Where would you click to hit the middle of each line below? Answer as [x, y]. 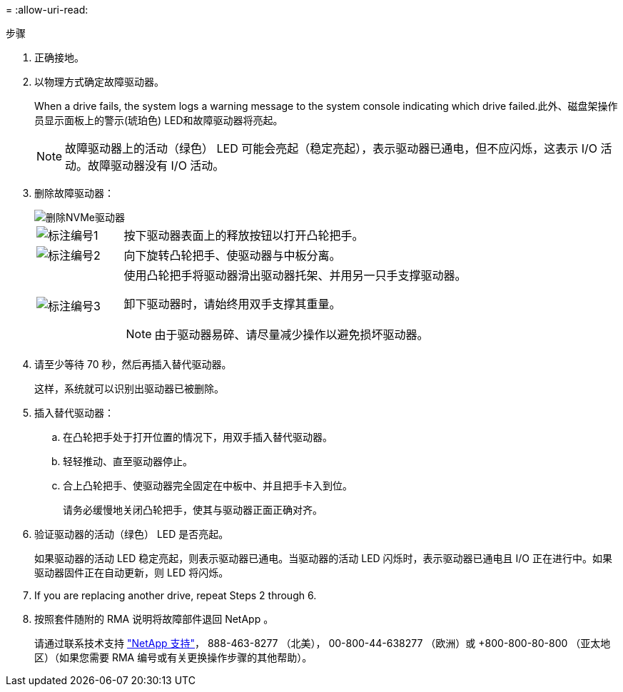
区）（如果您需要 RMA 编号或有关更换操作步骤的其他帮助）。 [173, 657]
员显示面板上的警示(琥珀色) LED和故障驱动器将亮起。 [159, 120]
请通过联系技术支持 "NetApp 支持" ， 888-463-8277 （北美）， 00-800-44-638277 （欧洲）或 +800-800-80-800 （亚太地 [323, 643]
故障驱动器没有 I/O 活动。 [156, 166]
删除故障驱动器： [74, 193]
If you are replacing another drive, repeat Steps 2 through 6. [176, 595]
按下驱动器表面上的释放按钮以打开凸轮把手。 [244, 235]
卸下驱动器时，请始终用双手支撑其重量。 [232, 304]
